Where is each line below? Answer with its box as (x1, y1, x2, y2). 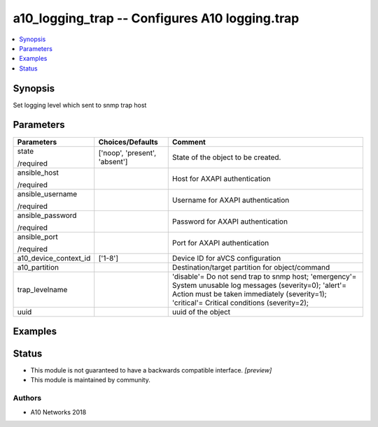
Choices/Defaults (98, 137, 158, 147)
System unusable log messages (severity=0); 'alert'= (171, 280, 346, 290)
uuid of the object (171, 307, 231, 317)
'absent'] (98, 157, 128, 166)
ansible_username (17, 189, 78, 198)
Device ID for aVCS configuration (171, 253, 281, 263)
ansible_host (17, 168, 59, 178)
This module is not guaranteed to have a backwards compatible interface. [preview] (30, 366, 272, 375)
